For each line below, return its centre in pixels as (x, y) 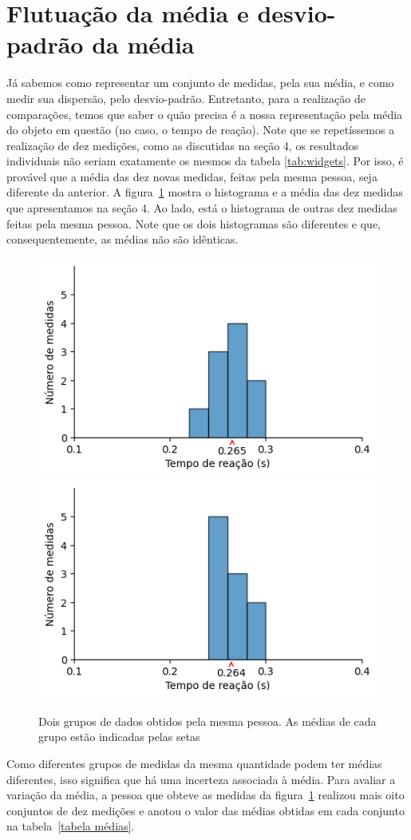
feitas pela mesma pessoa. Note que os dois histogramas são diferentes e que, (194, 223)
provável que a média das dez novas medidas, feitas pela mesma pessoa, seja (192, 176)
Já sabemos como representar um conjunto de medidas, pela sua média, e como (200, 83)
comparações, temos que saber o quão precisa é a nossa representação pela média (205, 114)
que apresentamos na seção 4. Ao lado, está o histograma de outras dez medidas (202, 208)
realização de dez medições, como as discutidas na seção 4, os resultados (183, 145)
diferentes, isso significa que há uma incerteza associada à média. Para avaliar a (201, 779)
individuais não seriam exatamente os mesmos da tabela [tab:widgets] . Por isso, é (205, 161)
